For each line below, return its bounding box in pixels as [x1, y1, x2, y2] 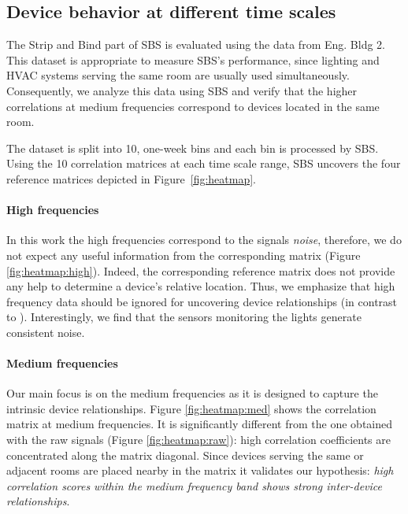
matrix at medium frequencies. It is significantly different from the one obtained [6, 416, 392, 432]
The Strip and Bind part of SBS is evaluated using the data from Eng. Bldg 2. [6, 36, 385, 53]
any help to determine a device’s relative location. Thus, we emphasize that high [6, 278, 395, 294]
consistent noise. [6, 324, 85, 340]
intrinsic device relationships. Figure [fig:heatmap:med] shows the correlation [6, 400, 376, 416]
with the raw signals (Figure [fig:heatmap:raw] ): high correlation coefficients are [6, 431, 391, 448]
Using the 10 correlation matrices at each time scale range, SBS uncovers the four [6, 155, 401, 172]
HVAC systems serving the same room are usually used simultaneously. [6, 67, 350, 83]
